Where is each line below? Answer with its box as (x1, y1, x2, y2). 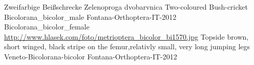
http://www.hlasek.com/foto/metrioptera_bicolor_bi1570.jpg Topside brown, (4, 31, 249, 42)
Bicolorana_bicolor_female (4, 21, 90, 32)
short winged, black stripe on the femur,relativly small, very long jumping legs (4, 41, 250, 52)
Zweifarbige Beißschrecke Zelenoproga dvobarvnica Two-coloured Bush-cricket (4, 2, 248, 12)
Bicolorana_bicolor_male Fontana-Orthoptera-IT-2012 (4, 11, 177, 22)
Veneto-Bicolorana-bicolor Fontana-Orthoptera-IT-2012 (4, 51, 177, 61)
